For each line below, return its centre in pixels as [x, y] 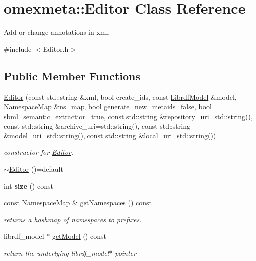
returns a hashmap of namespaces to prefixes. [73, 219]
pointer [126, 253]
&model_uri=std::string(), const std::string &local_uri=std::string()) [110, 135]
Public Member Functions [72, 75]
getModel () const [79, 236]
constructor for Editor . [39, 152]
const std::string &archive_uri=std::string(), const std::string [97, 126]
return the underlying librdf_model [57, 253]
